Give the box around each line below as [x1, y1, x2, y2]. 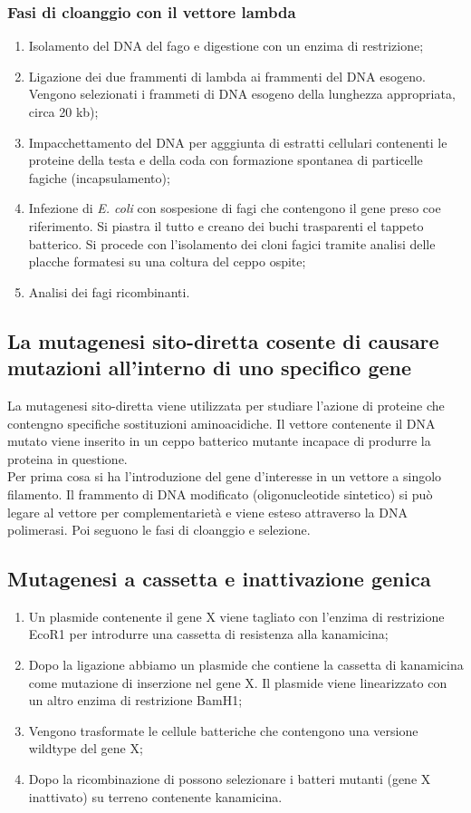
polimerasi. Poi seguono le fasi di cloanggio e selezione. [7, 520, 311, 539]
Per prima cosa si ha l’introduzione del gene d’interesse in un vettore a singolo [7, 467, 442, 486]
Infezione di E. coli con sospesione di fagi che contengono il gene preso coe [28, 198, 441, 218]
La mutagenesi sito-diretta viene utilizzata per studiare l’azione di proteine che [7, 395, 445, 414]
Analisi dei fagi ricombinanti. [28, 282, 190, 301]
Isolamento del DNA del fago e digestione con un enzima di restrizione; [28, 36, 424, 55]
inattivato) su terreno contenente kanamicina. [28, 787, 283, 806]
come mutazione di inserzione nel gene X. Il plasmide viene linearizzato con [28, 673, 447, 692]
